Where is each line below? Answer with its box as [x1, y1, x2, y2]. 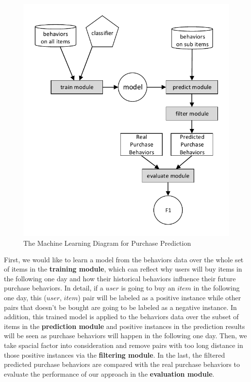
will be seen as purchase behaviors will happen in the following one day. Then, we [4, 330, 247, 341]
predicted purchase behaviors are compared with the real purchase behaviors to [4, 359, 240, 369]
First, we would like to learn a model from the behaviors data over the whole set [4, 254, 244, 264]
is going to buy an [121, 283, 175, 293]
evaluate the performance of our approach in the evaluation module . [4, 368, 215, 379]
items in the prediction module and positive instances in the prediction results [4, 321, 245, 331]
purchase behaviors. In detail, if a [4, 283, 103, 293]
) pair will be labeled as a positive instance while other [78, 292, 241, 302]
